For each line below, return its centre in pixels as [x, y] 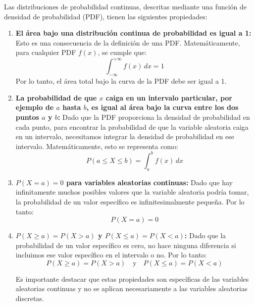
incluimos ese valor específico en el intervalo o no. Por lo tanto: [111, 255]
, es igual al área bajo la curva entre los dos [162, 107]
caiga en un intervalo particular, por [169, 97]
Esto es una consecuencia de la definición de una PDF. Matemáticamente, [128, 42]
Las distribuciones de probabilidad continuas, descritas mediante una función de [126, 6]
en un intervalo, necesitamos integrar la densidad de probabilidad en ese [125, 136]
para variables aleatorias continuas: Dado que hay [150, 182]
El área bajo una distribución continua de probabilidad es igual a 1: [133, 33]
